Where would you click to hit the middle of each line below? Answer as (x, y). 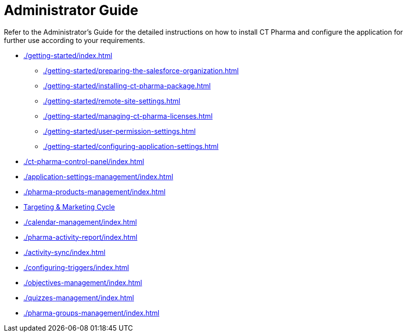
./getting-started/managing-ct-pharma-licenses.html (128, 116)
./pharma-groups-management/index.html (92, 313)
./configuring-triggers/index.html (76, 267)
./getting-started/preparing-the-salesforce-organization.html (141, 70)
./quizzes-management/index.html (79, 297)
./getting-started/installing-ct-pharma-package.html (127, 85)
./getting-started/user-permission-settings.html (119, 131)
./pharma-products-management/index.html (95, 191)
